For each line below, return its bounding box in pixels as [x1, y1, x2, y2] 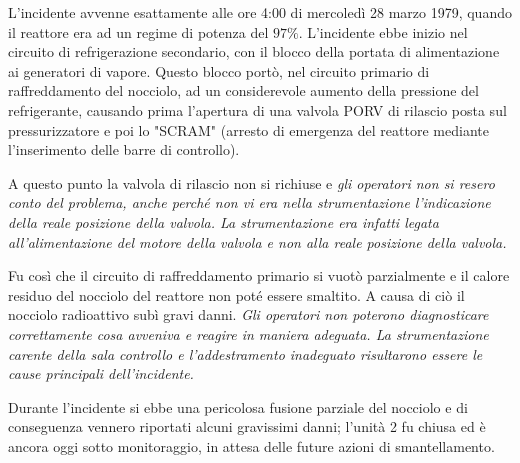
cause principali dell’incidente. [8, 363, 194, 384]
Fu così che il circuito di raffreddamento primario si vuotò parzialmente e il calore [8, 265, 510, 286]
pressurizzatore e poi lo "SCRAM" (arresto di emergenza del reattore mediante [8, 119, 489, 140]
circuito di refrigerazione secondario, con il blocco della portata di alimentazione [8, 41, 500, 62]
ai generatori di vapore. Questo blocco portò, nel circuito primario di [8, 60, 430, 81]
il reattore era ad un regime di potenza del [8, 21, 269, 42]
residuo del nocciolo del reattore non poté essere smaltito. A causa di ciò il [8, 284, 465, 305]
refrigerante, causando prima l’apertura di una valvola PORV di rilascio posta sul [8, 99, 507, 120]
